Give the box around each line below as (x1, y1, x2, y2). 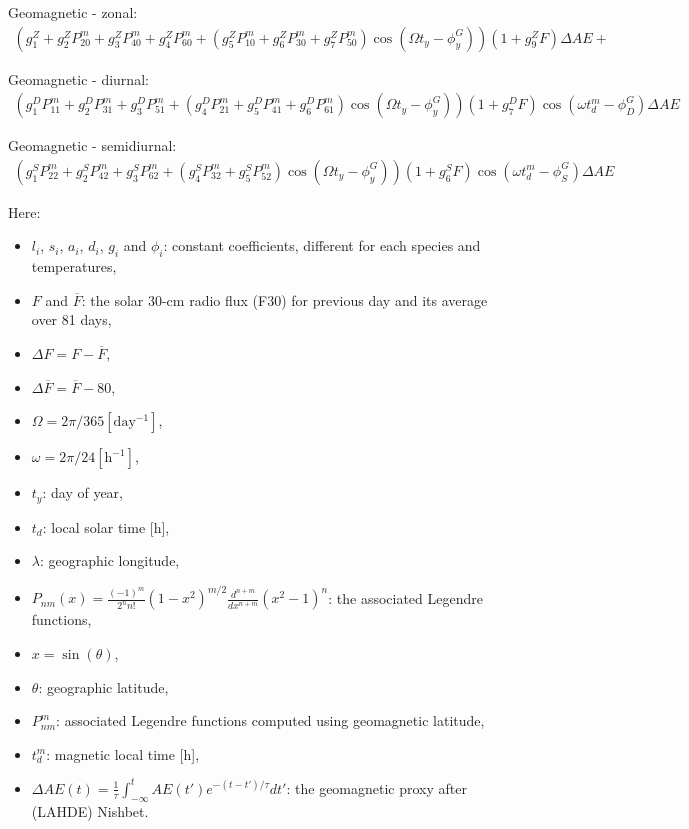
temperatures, (31, 256, 117, 277)
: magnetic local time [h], (46, 743, 200, 764)
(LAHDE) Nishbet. (31, 800, 149, 821)
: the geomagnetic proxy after (286, 777, 467, 798)
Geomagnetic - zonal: (8, 2, 138, 22)
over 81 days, (31, 309, 112, 330)
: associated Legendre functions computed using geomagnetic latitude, (56, 710, 485, 731)
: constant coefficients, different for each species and (163, 235, 481, 256)
